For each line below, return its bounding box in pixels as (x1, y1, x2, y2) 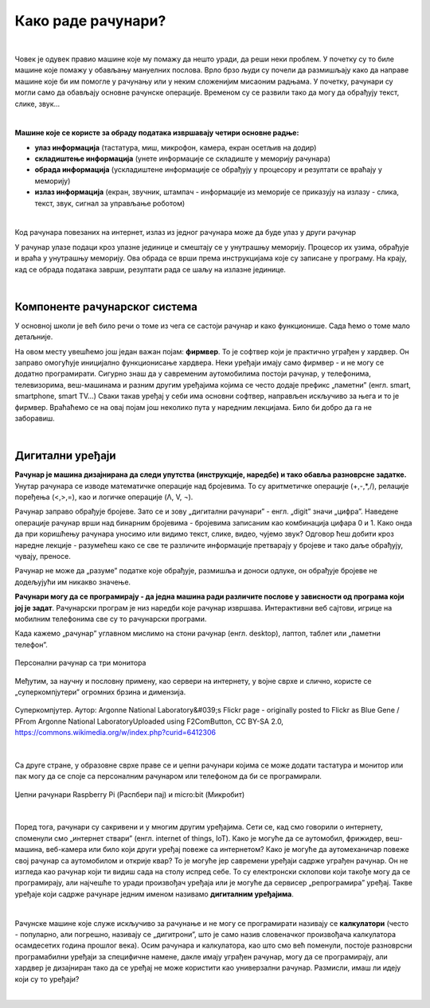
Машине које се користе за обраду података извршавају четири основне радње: (14, 128, 299, 138)
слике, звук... (14, 99, 61, 108)
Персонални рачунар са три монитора (14, 658, 147, 668)
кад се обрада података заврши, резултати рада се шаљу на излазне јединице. (14, 264, 287, 274)
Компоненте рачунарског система (14, 299, 198, 314)
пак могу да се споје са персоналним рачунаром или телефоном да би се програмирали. (14, 772, 322, 781)
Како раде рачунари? (14, 12, 166, 29)
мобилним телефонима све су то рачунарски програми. (14, 614, 207, 623)
